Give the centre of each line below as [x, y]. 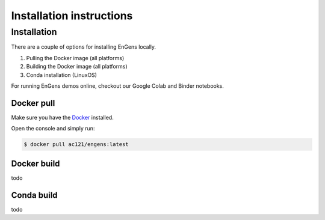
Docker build [36, 163]
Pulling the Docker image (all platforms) [75, 58]
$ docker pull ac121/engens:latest [76, 145]
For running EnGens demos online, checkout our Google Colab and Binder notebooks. [117, 86]
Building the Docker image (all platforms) [77, 67]
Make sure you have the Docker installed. [62, 117]
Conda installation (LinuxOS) [62, 75]
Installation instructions [72, 16]
